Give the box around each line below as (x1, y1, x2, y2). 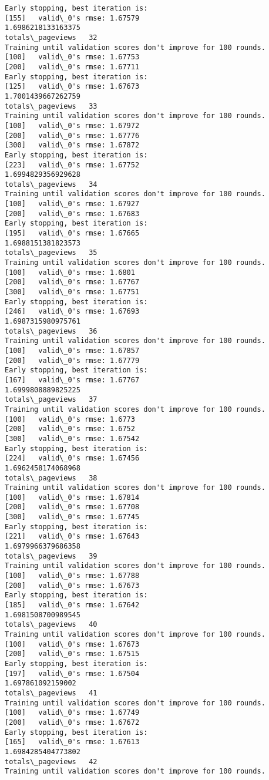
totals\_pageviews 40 (5, 620, 97, 629)
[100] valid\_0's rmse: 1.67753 (5, 53, 140, 62)
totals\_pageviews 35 (5, 248, 97, 257)
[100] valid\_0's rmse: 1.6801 (5, 268, 135, 277)
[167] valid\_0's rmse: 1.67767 (5, 375, 140, 384)
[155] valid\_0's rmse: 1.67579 (5, 14, 140, 22)
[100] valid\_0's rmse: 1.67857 (5, 346, 140, 355)
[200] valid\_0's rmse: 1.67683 (5, 209, 140, 218)
